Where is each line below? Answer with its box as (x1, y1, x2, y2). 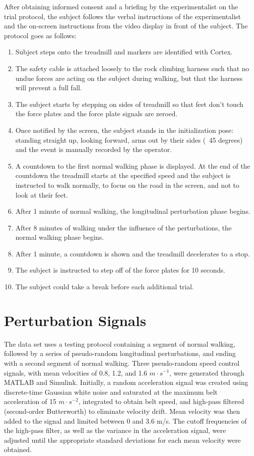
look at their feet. (15, 189, 68, 200)
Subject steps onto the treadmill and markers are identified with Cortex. (15, 47, 233, 57)
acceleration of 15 (4, 396, 56, 406)
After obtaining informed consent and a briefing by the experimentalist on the (4, 1, 238, 11)
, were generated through (169, 367, 245, 378)
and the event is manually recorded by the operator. (15, 144, 172, 154)
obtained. (4, 444, 32, 455)
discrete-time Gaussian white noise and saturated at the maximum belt (4, 386, 218, 397)
